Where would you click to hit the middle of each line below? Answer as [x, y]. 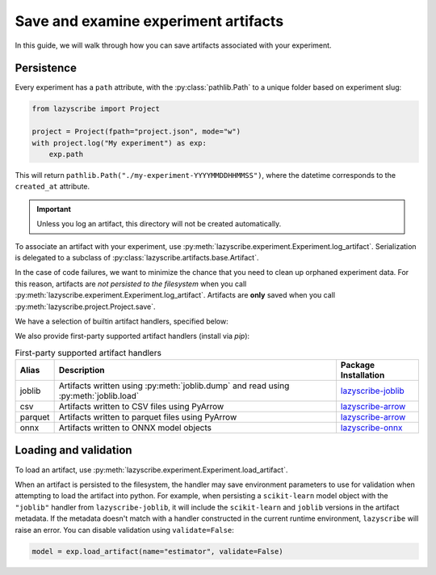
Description [82, 370]
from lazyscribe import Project [96, 109]
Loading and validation [73, 450]
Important [54, 209]
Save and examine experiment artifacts [149, 21]
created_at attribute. [52, 187]
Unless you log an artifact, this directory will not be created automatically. [159, 224]
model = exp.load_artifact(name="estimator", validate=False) [157, 551]
